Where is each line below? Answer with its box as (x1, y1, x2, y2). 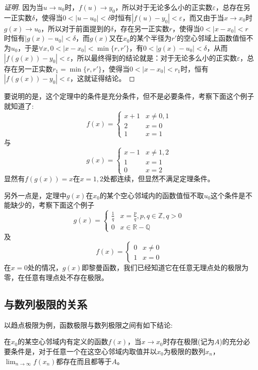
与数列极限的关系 (4, 296, 87, 311)
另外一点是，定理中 (4, 190, 66, 200)
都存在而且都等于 (56, 356, 112, 366)
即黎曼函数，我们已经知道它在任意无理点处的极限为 (81, 262, 249, 273)
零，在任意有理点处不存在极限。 (4, 272, 108, 283)
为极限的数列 (163, 346, 205, 356)
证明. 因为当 (4, 2, 43, 12)
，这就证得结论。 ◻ (70, 73, 135, 83)
